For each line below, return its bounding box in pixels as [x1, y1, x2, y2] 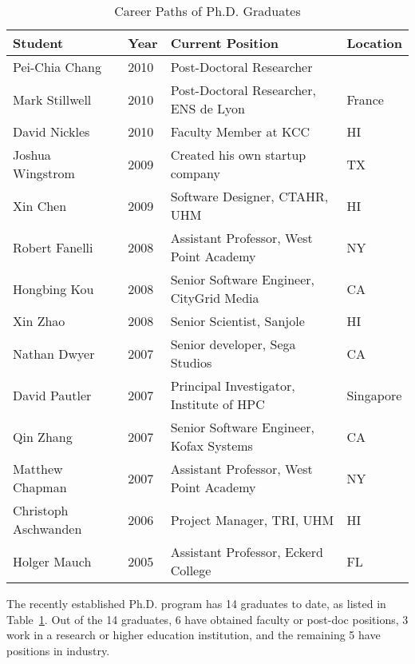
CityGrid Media [170, 288, 259, 307]
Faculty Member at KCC [170, 122, 310, 141]
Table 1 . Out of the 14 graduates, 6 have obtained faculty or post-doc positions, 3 [6, 610, 409, 627]
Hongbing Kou [13, 279, 94, 298]
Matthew [13, 459, 63, 478]
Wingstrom [13, 164, 75, 182]
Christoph [13, 501, 69, 519]
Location [346, 34, 402, 52]
